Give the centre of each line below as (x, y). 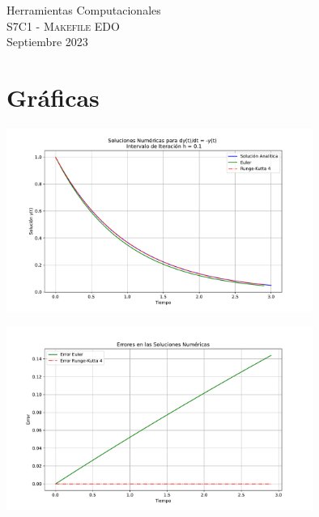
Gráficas (53, 97)
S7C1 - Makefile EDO (63, 25)
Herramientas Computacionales (84, 10)
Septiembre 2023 (47, 42)
